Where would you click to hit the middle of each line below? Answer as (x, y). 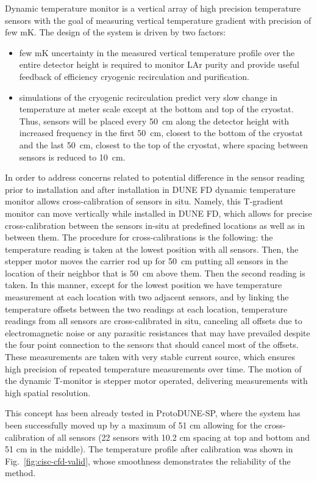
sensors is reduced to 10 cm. (72, 157)
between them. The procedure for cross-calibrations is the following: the (139, 237)
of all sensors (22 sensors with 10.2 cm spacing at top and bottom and (179, 437)
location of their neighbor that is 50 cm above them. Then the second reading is (155, 273)
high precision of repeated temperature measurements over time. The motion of (153, 368)
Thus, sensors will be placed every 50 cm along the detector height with (154, 121)
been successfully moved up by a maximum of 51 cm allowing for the (134, 425)
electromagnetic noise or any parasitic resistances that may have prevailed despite (158, 332)
